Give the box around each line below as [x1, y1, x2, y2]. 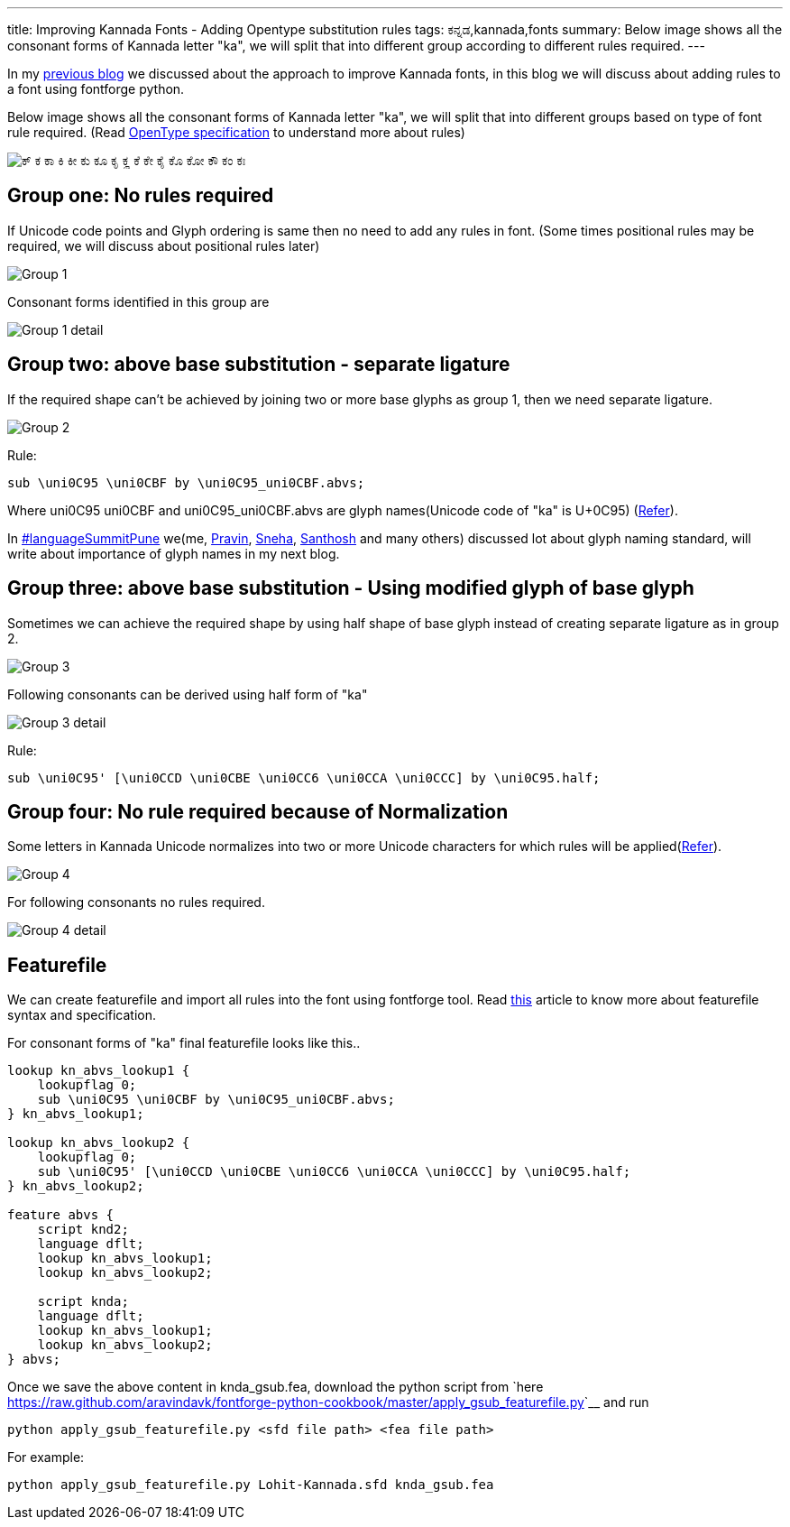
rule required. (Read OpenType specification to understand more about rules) [7, 125, 465, 140]
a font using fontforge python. [7, 81, 185, 97]
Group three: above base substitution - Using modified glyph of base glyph [7, 577, 694, 600]
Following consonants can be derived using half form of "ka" [7, 686, 368, 702]
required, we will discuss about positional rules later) [7, 237, 320, 254]
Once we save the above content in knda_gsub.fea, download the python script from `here [7, 1379, 544, 1395]
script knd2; [37, 1222, 129, 1237]
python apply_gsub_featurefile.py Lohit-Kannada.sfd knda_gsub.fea [7, 1477, 494, 1493]
